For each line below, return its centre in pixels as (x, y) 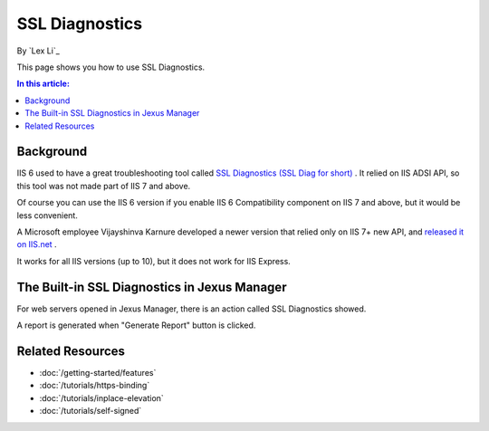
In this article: (43, 84)
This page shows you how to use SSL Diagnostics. (111, 67)
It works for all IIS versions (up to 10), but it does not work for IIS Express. (154, 261)
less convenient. (48, 215)
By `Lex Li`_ (38, 51)
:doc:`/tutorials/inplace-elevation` (102, 397)
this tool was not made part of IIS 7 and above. (104, 186)
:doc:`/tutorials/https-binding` (95, 386)
